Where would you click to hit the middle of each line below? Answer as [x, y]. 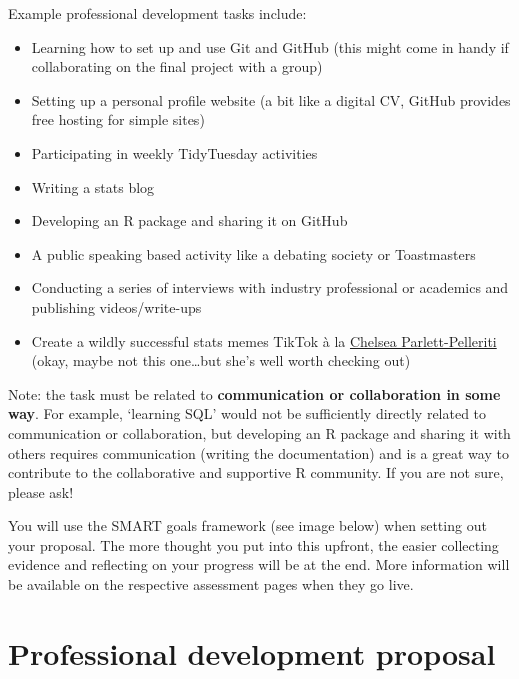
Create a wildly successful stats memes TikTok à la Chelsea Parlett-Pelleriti [264, 340]
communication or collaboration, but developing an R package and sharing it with [259, 432]
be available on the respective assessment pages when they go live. [211, 584]
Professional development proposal [252, 652]
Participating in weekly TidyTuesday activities [174, 152]
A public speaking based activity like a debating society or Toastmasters [253, 253]
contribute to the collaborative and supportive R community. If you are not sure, [256, 472]
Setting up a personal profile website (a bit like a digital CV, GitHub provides [271, 99]
